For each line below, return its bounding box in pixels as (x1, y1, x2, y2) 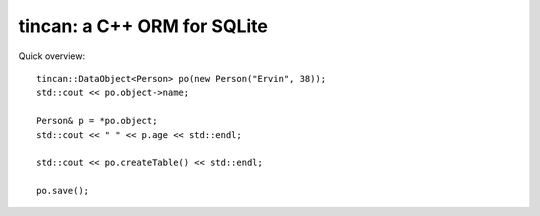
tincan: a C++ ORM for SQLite (18, 15, 269, 37)
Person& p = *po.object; (36, 115, 158, 127)
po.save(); (36, 185, 90, 197)
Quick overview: (18, 50, 86, 62)
